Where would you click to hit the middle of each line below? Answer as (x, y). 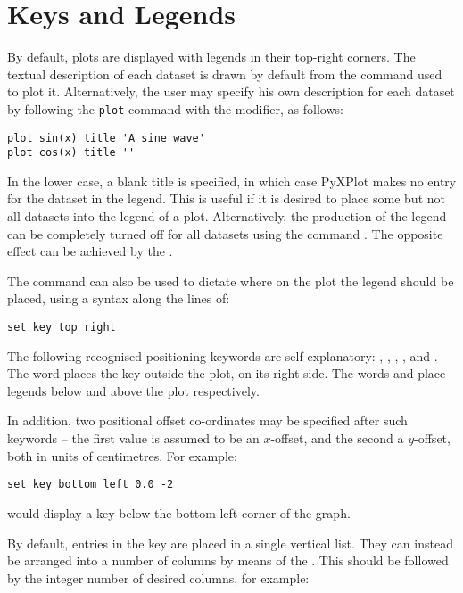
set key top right (62, 328)
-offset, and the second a (337, 438)
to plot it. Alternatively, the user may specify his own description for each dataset (231, 91)
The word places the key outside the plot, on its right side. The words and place (227, 373)
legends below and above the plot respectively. (133, 390)
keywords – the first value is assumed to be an (133, 438)
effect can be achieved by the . (90, 251)
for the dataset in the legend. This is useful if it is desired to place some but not (226, 198)
